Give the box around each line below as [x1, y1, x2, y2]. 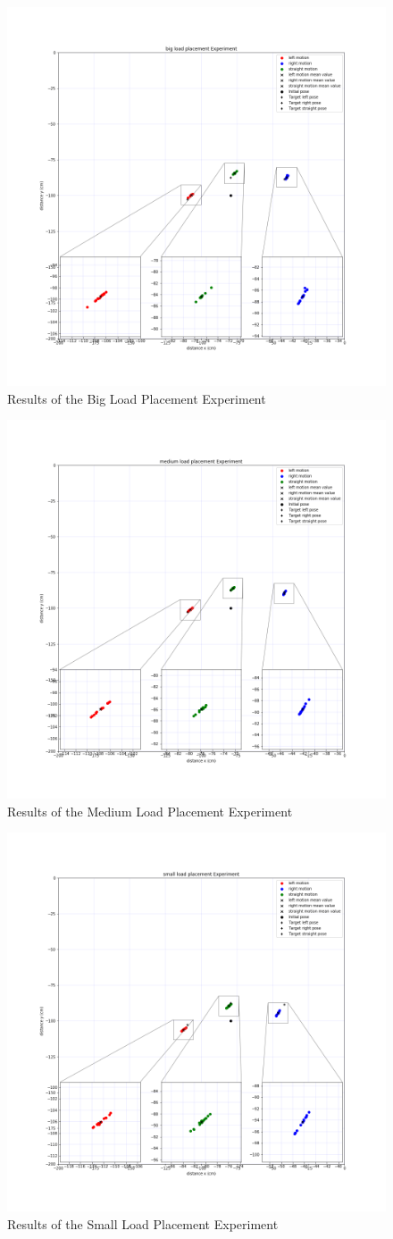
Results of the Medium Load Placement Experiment [7, 801, 293, 820]
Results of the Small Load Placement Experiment [7, 1214, 279, 1233]
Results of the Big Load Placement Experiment [7, 389, 266, 407]
